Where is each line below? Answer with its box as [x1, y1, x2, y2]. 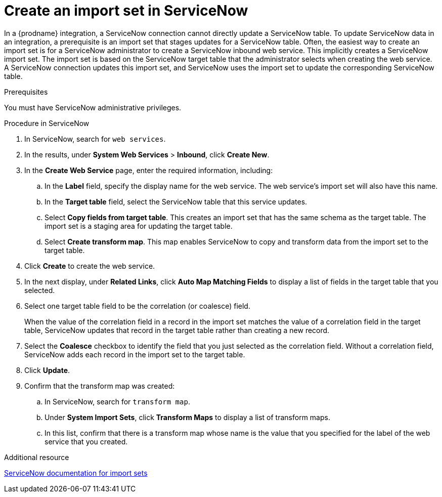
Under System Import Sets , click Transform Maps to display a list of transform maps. [45, 412, 330, 422]
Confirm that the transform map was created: [24, 381, 175, 390]
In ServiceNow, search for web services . [24, 134, 166, 143]
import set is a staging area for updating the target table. [45, 221, 233, 230]
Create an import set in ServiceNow [4, 2, 248, 19]
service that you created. [45, 437, 128, 446]
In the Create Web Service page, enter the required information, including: [24, 165, 273, 175]
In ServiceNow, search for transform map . [45, 397, 190, 406]
